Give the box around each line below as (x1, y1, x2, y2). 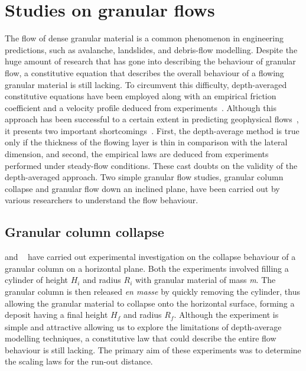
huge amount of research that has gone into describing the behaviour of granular (5, 55, 296, 67)
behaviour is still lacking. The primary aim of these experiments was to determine (5, 343, 301, 356)
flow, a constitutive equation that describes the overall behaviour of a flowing (5, 66, 284, 79)
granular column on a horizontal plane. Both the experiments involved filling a (5, 262, 289, 274)
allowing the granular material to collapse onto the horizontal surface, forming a (5, 297, 295, 309)
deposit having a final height (5, 308, 108, 321)
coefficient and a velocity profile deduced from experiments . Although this (5, 101, 276, 113)
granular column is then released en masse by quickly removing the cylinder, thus (5, 285, 301, 298)
